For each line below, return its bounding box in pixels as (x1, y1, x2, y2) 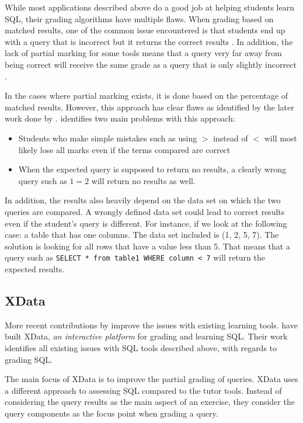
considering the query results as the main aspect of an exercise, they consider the (5, 396, 295, 408)
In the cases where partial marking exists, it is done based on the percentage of (5, 89, 288, 102)
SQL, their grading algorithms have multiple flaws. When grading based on (5, 12, 274, 25)
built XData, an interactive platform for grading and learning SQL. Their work (5, 330, 288, 342)
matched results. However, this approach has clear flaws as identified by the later (5, 100, 294, 113)
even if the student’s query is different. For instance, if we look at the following (5, 217, 287, 229)
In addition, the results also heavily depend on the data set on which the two (5, 194, 281, 206)
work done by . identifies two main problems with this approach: (5, 112, 235, 124)
